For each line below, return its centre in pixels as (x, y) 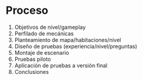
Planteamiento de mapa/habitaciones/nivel (68, 40)
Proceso (27, 11)
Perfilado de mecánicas (44, 33)
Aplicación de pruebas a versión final (61, 65)
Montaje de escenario (42, 52)
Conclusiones (32, 72)
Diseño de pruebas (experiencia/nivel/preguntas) (76, 46)
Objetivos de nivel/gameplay (50, 27)
